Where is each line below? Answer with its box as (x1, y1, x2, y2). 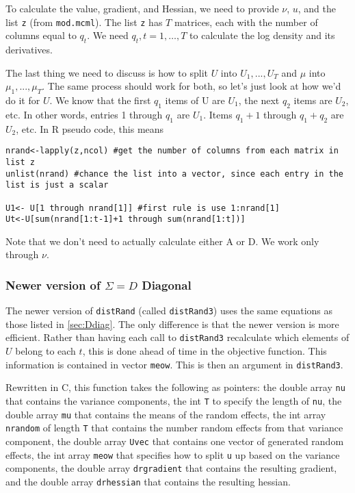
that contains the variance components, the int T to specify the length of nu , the (5, 394, 342, 408)
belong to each (15, 344, 76, 358)
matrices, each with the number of (174, 14, 318, 29)
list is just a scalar (5, 180, 109, 190)
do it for (5, 93, 40, 108)
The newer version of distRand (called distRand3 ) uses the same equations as (5, 303, 333, 318)
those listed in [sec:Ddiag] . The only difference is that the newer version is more (5, 316, 339, 331)
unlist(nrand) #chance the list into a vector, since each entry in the (5, 168, 343, 179)
